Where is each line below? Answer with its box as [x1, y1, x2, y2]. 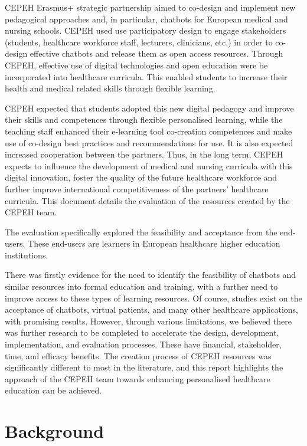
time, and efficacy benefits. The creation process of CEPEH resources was [5, 349, 272, 362]
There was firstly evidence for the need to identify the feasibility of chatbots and [5, 268, 296, 281]
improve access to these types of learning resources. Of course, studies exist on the [5, 291, 302, 304]
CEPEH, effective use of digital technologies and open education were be [5, 58, 268, 71]
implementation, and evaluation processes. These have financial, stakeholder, [5, 338, 282, 350]
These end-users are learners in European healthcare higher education [28, 237, 280, 250]
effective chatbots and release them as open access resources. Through [30, 47, 283, 60]
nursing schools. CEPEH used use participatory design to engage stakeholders [5, 24, 286, 37]
